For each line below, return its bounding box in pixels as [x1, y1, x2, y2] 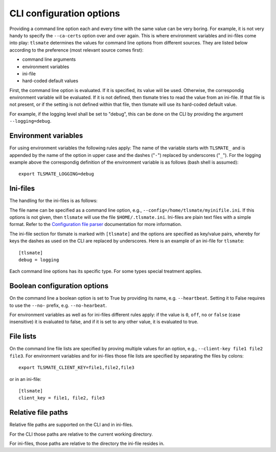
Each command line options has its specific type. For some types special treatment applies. [9, 268, 202, 275]
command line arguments [22, 56, 76, 62]
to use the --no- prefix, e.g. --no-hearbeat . [9, 302, 107, 308]
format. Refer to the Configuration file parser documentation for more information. [9, 221, 182, 228]
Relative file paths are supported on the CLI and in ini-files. [9, 422, 133, 428]
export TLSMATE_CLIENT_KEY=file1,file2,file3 [18, 365, 135, 371]
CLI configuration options [9, 8, 120, 19]
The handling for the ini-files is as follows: [9, 197, 98, 204]
